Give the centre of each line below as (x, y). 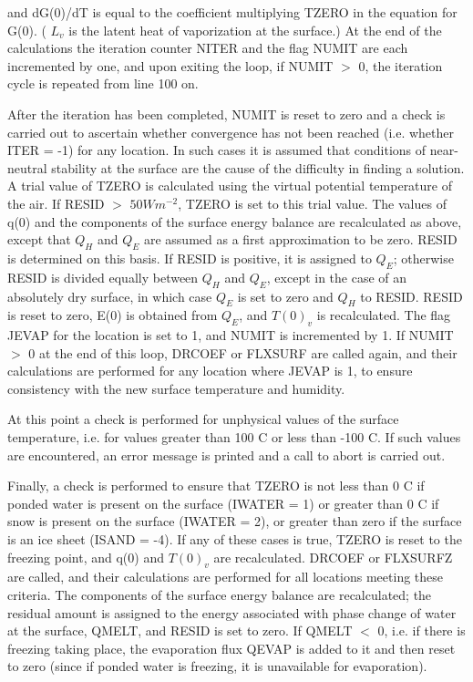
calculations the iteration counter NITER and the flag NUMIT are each (208, 48)
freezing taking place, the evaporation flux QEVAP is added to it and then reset (231, 648)
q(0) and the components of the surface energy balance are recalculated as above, (235, 221)
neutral (27, 167)
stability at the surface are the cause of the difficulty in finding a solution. (258, 167)
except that (39, 239)
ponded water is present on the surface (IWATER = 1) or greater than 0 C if (223, 503)
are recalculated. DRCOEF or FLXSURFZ (333, 557)
